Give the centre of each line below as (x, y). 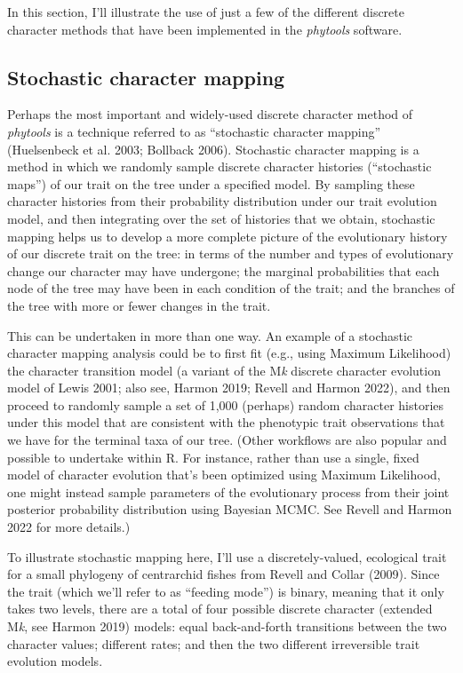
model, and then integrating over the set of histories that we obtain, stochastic (221, 218)
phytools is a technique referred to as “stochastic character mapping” (194, 131)
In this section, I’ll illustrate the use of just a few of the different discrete (206, 12)
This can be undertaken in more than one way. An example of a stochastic (210, 335)
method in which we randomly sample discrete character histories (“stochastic (220, 166)
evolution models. (55, 661)
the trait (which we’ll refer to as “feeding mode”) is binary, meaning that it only (226, 591)
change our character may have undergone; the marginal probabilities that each (224, 270)
